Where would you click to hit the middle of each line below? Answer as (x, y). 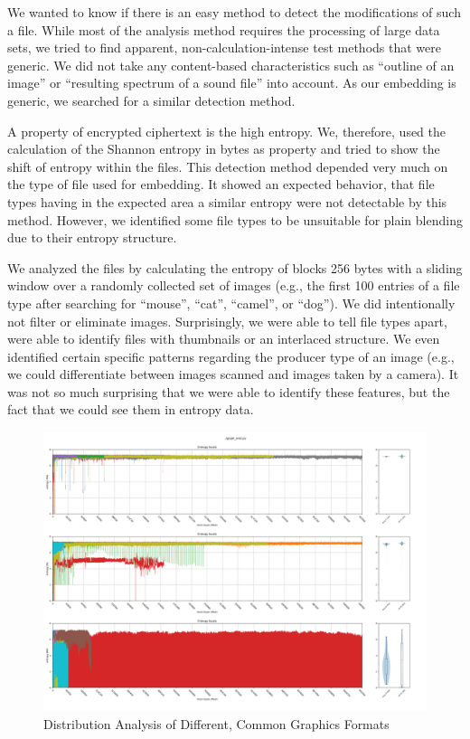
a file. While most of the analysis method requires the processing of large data (224, 29)
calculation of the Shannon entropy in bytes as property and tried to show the (224, 149)
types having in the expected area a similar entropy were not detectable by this (227, 201)
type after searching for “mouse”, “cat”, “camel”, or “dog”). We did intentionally (231, 303)
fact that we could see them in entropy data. (131, 409)
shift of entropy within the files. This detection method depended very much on (228, 166)
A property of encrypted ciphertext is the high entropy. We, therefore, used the (227, 131)
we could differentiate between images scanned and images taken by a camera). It (233, 374)
